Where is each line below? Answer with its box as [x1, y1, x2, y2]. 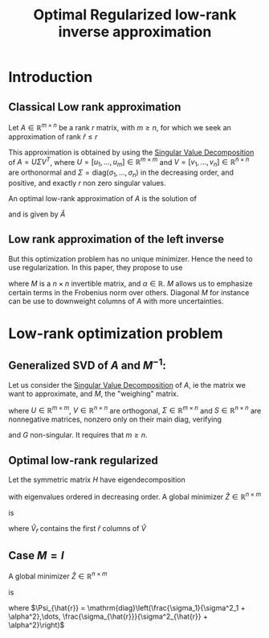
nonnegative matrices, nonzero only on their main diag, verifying [8, 414, 222, 424]
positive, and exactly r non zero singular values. [8, 178, 166, 187]
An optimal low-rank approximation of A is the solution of [8, 193, 197, 203]
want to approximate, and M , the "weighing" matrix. [8, 389, 179, 398]
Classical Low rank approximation [8, 100, 181, 113]
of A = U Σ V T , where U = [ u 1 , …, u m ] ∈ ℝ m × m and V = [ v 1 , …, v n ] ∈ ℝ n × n [8, 155, 250, 169]
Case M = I [8, 549, 64, 562]
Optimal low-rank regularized [8, 453, 158, 467]
